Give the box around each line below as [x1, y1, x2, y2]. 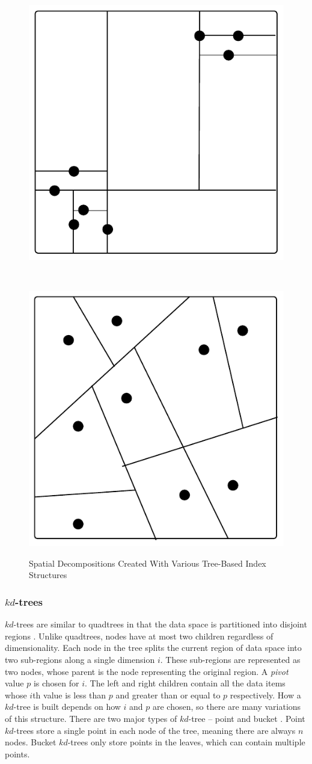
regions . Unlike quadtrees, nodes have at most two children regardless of [5, 629, 274, 642]
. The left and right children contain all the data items [85, 677, 286, 689]
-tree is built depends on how [13, 700, 121, 713]
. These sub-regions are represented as [160, 653, 301, 665]
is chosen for [33, 677, 79, 689]
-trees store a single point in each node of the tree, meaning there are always [13, 724, 296, 736]
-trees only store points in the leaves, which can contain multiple [67, 736, 305, 748]
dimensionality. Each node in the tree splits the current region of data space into [5, 641, 302, 654]
